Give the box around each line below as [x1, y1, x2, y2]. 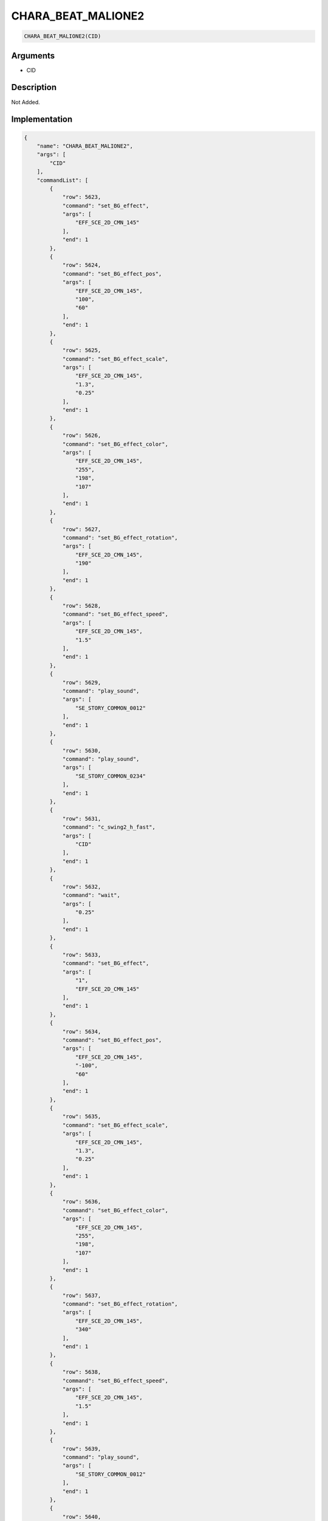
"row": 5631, [62, 815, 101, 822]
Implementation [11, 114, 73, 125]
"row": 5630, [62, 747, 101, 754]
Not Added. [11, 98, 41, 106]
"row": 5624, [62, 262, 101, 269]
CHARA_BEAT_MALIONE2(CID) [24, 33, 101, 40]
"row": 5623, [62, 193, 101, 201]
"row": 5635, [62, 1113, 101, 1120]
